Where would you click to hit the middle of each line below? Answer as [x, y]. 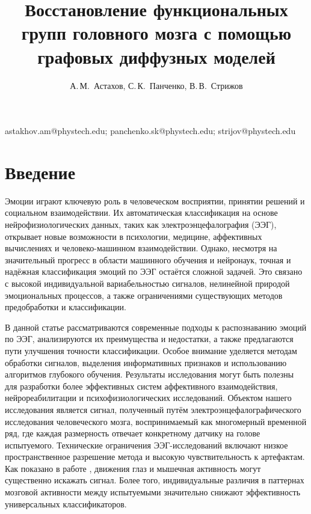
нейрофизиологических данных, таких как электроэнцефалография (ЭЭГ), [141, 224]
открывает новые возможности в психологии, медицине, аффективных [134, 236]
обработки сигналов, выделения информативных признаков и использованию [146, 362]
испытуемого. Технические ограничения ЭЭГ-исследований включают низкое [146, 445]
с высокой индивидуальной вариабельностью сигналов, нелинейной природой [147, 283]
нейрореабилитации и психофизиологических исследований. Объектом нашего [148, 398]
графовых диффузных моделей [156, 56]
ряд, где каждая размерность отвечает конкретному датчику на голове [133, 433]
